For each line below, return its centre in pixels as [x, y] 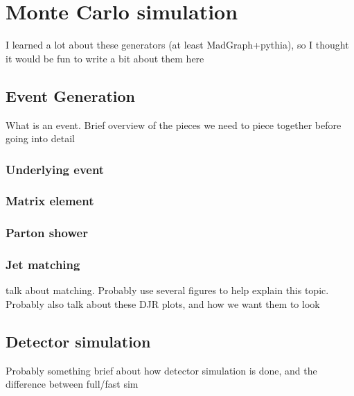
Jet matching [43, 265]
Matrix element [50, 201]
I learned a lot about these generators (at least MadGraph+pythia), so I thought [177, 45]
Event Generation [71, 95]
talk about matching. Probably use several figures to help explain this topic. [167, 290]
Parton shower [47, 233]
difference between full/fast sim [72, 384]
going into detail [40, 138]
